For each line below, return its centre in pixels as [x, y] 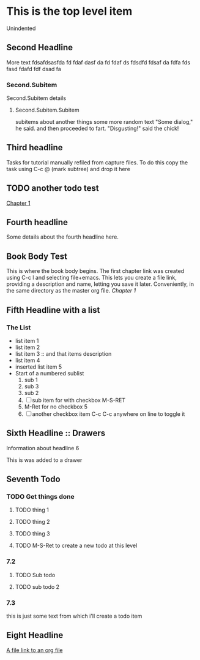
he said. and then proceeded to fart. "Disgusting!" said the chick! [97, 129]
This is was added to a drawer [44, 460]
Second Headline [40, 48]
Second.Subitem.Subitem [47, 110]
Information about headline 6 [43, 448]
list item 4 [28, 360]
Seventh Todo [33, 479]
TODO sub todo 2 [37, 586]
